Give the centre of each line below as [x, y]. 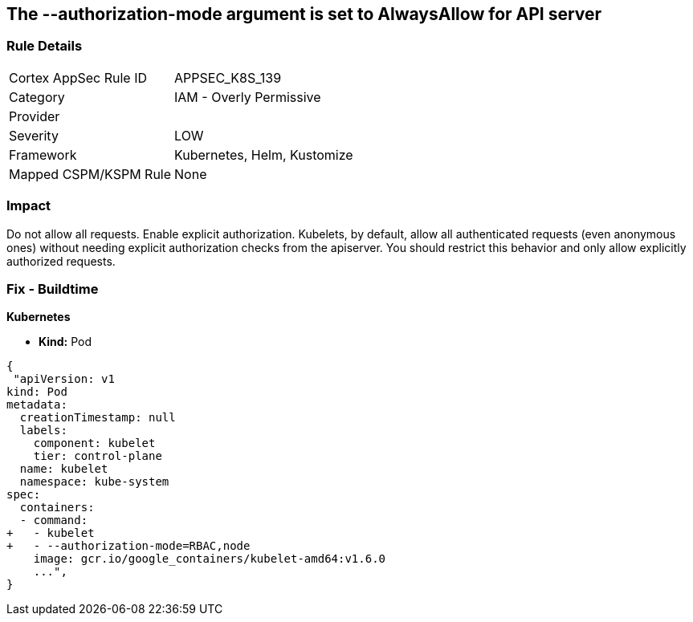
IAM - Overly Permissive [248, 97]
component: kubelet [94, 443]
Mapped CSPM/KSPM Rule [90, 174]
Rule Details [45, 46]
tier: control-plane [98, 456]
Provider [35, 116]
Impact [29, 206]
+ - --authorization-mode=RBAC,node [128, 546]
